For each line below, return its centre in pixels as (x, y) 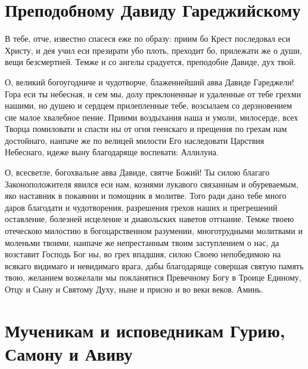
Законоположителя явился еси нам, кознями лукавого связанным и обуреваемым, (152, 184)
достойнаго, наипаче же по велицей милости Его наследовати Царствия (135, 140)
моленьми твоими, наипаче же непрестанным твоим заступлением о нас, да (142, 242)
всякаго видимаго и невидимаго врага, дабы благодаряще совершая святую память (154, 265)
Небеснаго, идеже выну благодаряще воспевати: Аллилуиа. (112, 152)
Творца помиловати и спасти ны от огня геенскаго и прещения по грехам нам (146, 129)
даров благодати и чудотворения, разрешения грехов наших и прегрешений (141, 207)
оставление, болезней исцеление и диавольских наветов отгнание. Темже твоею (150, 219)
